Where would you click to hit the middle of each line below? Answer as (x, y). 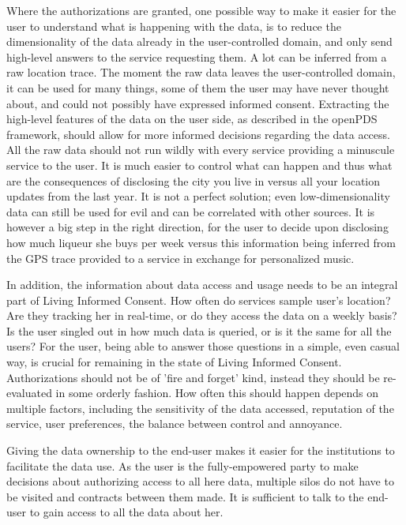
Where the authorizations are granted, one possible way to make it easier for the (201, 10)
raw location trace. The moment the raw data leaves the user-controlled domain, (201, 72)
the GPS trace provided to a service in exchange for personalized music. (180, 258)
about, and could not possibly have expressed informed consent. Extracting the (198, 103)
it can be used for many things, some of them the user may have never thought (198, 87)
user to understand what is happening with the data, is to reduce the (174, 26)
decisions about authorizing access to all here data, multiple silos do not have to (200, 481)
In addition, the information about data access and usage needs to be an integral (202, 285)
